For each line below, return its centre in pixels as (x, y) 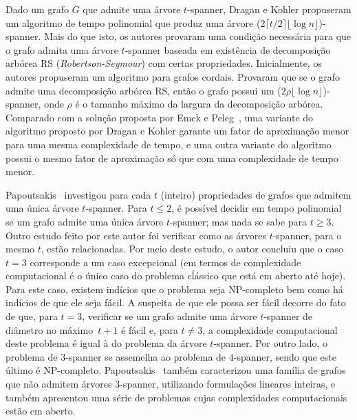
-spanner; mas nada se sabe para (238, 221)
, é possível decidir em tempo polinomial (257, 208)
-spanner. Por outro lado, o (271, 343)
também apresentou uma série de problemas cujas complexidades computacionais (176, 397)
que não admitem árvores (59, 384)
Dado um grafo (37, 9)
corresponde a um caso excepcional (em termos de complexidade (165, 262)
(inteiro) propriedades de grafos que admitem (256, 194)
